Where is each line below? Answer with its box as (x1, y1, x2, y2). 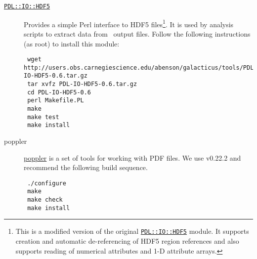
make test (27, 113, 59, 121)
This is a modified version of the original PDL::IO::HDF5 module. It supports (15, 226, 249, 236)
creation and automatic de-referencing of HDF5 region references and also (15, 236, 239, 246)
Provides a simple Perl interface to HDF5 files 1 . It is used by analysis (24, 17, 234, 29)
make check (27, 196, 63, 204)
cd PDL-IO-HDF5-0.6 (27, 88, 91, 96)
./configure (27, 179, 66, 187)
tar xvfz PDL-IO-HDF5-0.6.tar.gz (27, 81, 137, 88)
